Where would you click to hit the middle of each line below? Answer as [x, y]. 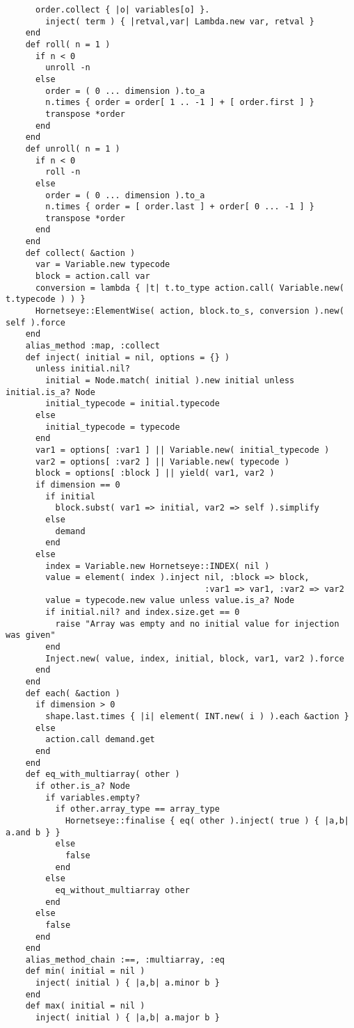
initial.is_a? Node [50, 392]
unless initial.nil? [82, 369]
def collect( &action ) [80, 253]
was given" [31, 635]
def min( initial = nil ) [85, 971]
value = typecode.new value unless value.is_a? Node [170, 601]
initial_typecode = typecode [113, 427]
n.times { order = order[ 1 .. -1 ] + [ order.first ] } [180, 103]
